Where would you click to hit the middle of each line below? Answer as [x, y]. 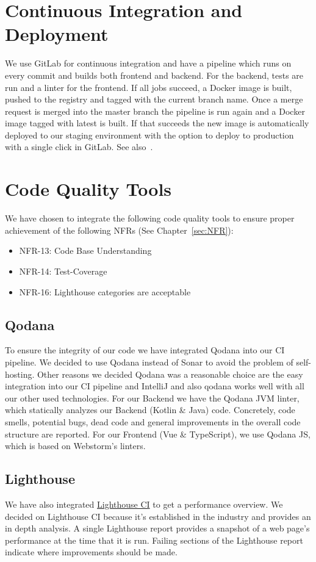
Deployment [57, 34]
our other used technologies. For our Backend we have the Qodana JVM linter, [152, 398]
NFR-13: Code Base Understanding [85, 250]
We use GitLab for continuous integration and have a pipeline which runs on [148, 63]
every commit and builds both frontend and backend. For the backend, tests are [154, 75]
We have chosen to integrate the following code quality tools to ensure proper [150, 218]
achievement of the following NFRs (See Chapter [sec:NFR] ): [119, 230]
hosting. [20, 374]
